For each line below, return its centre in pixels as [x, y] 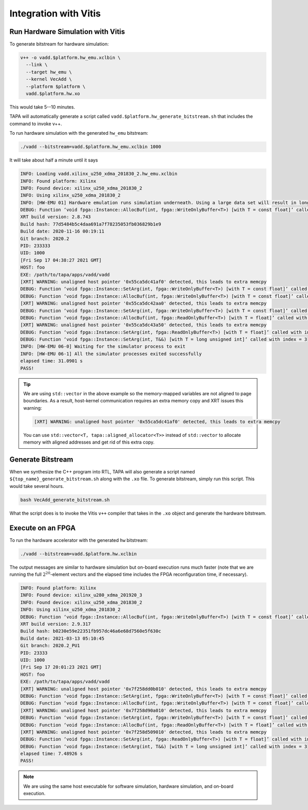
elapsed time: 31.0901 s [52, 361]
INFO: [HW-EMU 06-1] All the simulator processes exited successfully [111, 354]
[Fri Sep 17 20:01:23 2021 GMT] [61, 667]
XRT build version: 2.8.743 [55, 217]
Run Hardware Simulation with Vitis [67, 32]
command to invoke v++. [36, 124]
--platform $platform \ [56, 86]
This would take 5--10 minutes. [42, 107]
